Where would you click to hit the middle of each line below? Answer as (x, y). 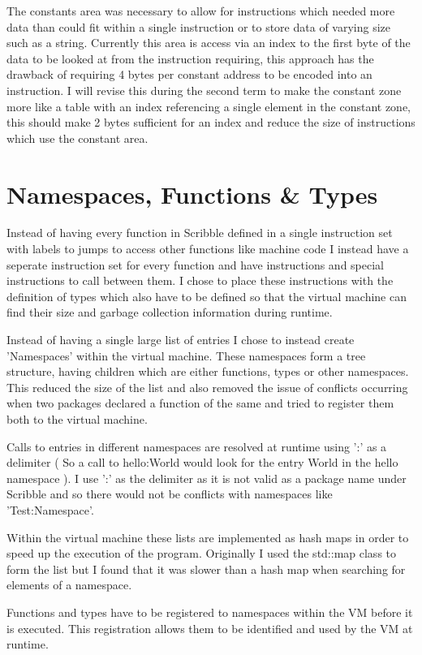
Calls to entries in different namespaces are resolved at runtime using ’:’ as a (197, 446)
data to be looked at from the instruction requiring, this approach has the (190, 58)
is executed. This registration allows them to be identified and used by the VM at (210, 628)
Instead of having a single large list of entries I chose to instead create (181, 340)
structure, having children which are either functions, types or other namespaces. (208, 371)
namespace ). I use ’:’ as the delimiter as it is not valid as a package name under (207, 478)
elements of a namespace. (69, 585)
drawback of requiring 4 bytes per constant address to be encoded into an (189, 74)
